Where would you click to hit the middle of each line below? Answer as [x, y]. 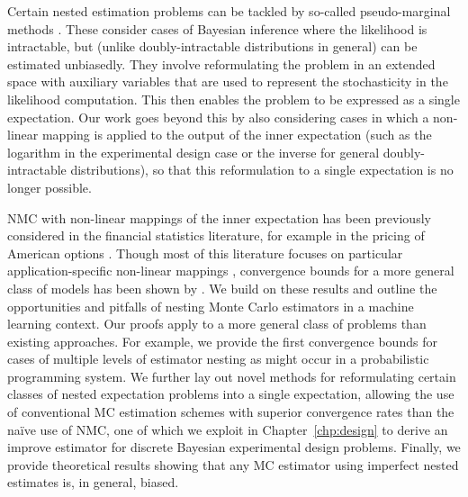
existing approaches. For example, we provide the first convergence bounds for [222, 341]
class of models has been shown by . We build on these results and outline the [222, 288]
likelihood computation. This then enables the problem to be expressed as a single [234, 99]
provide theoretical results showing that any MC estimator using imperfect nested [233, 464]
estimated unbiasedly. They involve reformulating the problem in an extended [221, 63]
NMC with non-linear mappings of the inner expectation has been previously [219, 217]
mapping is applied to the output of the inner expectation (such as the [237, 135]
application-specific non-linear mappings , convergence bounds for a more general [231, 271]
